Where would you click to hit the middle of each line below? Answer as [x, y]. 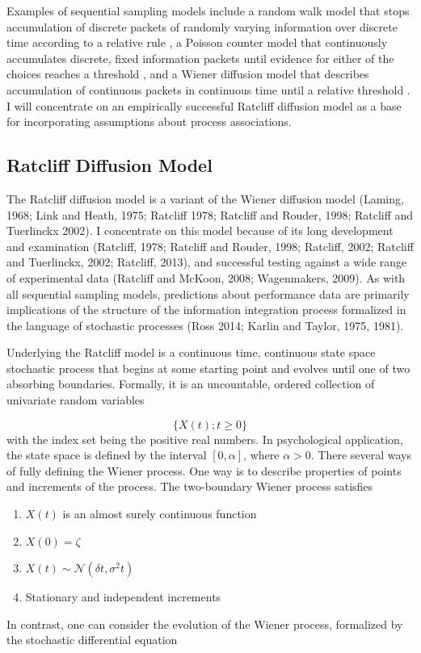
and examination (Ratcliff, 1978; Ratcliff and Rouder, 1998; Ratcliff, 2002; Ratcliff [210, 246]
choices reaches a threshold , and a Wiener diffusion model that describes [188, 74]
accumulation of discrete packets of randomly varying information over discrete [202, 26]
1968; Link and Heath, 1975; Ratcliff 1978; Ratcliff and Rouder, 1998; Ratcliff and [210, 214]
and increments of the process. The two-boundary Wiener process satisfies [190, 486]
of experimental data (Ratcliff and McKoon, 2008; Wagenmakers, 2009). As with [206, 277]
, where [261, 455]
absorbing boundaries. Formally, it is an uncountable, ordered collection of [191, 384]
